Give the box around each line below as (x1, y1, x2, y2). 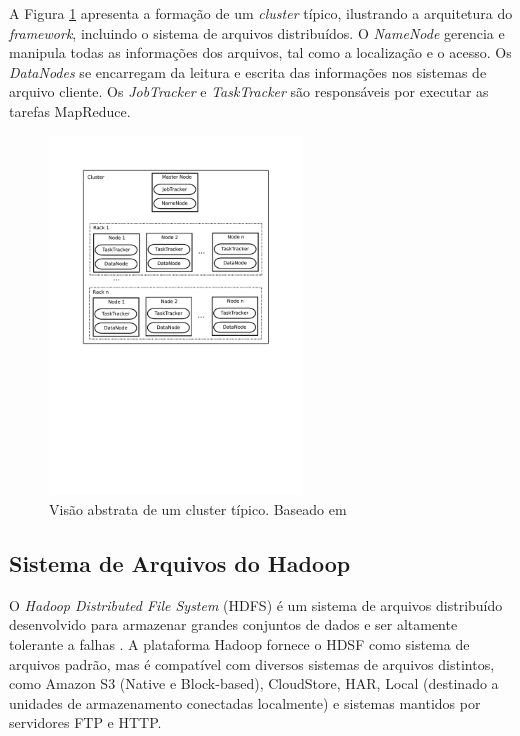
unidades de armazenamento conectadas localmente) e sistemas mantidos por (9, 692, 481, 713)
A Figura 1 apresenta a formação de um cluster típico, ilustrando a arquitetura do (9, 3, 513, 23)
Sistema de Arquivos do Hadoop (9, 547, 351, 578)
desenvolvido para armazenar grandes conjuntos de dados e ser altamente (9, 614, 458, 635)
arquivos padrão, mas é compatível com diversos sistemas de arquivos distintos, (9, 653, 495, 674)
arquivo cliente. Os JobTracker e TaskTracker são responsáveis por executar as (9, 81, 489, 102)
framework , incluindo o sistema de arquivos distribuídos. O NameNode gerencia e (9, 22, 505, 43)
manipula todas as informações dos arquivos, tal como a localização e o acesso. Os (9, 42, 512, 63)
